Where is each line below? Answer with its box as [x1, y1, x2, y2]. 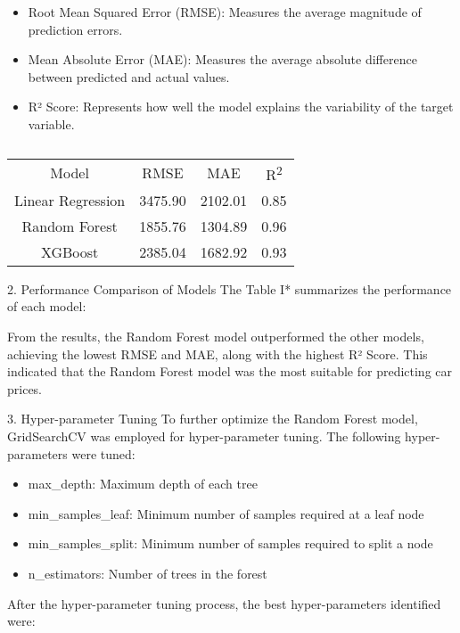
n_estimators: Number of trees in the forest [28, 564, 267, 583]
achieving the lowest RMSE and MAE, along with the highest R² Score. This [7, 344, 428, 363]
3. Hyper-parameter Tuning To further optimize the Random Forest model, [7, 409, 418, 428]
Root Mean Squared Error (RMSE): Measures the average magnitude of [28, 3, 422, 21]
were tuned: [71, 444, 136, 463]
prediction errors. [28, 20, 123, 38]
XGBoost [40, 241, 99, 262]
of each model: [7, 297, 86, 316]
